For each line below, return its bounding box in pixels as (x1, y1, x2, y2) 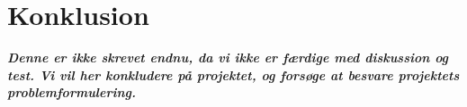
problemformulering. (7, 83, 136, 102)
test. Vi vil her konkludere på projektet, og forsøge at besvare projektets (7, 65, 460, 84)
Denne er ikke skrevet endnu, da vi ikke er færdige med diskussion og (7, 48, 449, 67)
